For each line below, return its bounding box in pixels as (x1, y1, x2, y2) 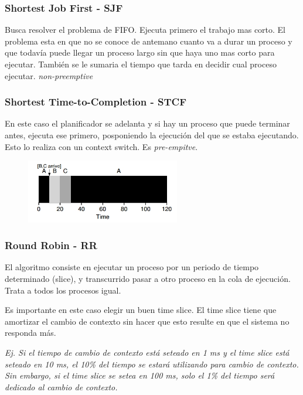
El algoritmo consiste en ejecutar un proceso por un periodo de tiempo (5, 261, 259, 273)
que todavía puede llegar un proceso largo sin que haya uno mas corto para (5, 46, 275, 59)
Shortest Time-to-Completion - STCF (5, 94, 186, 109)
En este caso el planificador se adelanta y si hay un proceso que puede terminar (5, 117, 290, 130)
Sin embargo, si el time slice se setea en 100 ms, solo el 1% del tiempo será (5, 369, 275, 382)
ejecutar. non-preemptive (5, 69, 93, 81)
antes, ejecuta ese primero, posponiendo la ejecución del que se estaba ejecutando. (5, 129, 299, 141)
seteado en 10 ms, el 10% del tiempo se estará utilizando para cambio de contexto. (5, 357, 299, 370)
